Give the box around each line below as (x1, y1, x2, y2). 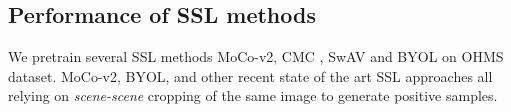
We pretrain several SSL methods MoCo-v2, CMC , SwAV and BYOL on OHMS (8, 46, 504, 67)
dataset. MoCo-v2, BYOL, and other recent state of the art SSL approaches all (8, 65, 493, 86)
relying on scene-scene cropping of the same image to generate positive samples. (8, 85, 498, 106)
